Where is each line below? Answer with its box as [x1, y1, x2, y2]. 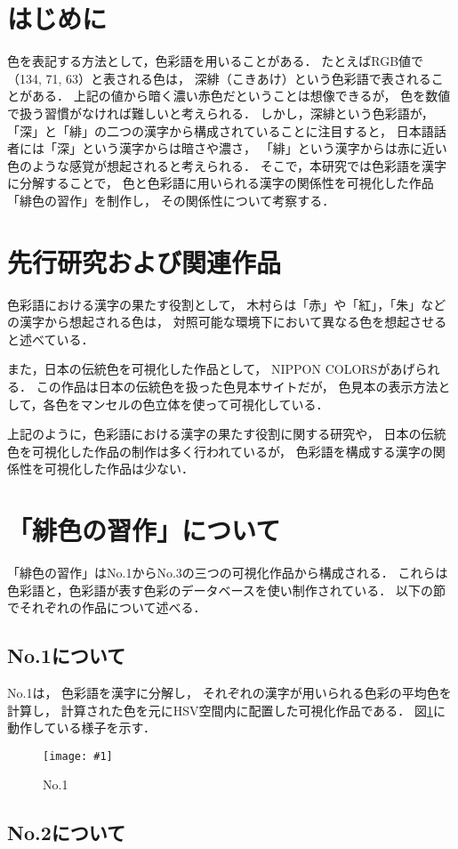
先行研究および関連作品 [7, 243, 282, 279]
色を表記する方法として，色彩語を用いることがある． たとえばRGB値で [7, 52, 424, 70]
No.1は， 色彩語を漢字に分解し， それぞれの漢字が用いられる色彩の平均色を [7, 683, 452, 702]
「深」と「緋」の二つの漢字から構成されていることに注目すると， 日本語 [7, 121, 434, 140]
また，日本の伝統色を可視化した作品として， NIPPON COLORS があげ [7, 360, 415, 378]
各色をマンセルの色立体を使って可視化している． [43, 394, 329, 413]
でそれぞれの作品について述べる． [7, 598, 206, 617]
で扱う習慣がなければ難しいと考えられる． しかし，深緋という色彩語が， [7, 103, 434, 122]
